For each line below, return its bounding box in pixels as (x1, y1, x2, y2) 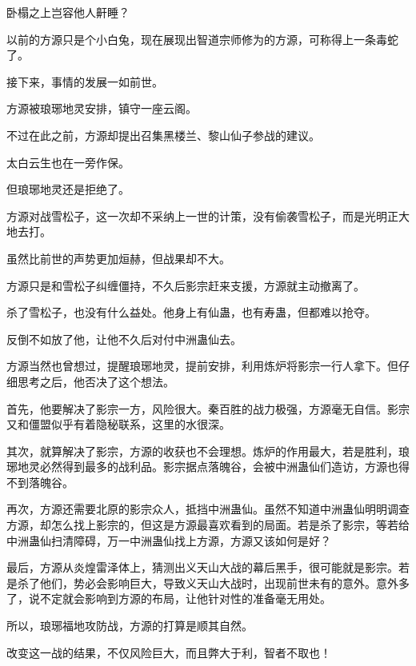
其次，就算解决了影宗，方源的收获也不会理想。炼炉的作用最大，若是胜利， (6, 442, 398, 459)
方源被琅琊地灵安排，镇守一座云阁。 (6, 100, 197, 117)
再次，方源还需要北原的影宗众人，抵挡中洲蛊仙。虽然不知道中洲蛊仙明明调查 (6, 500, 410, 517)
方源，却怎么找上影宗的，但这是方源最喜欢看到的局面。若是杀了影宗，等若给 (6, 516, 410, 533)
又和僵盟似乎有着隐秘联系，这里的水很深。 (6, 416, 230, 433)
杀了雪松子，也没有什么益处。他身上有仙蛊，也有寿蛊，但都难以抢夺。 (6, 304, 376, 321)
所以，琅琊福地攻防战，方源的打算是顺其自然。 (6, 617, 253, 634)
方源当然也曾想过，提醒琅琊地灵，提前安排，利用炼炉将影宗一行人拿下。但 (6, 357, 398, 374)
